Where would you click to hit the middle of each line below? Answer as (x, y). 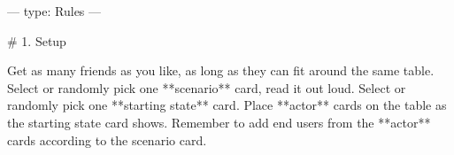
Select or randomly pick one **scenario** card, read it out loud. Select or (207, 87)
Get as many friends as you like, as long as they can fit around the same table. (221, 70)
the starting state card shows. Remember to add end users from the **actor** (219, 122)
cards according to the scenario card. (107, 139)
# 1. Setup (37, 40)
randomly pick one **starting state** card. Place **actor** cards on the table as (227, 105)
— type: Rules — (54, 11)
